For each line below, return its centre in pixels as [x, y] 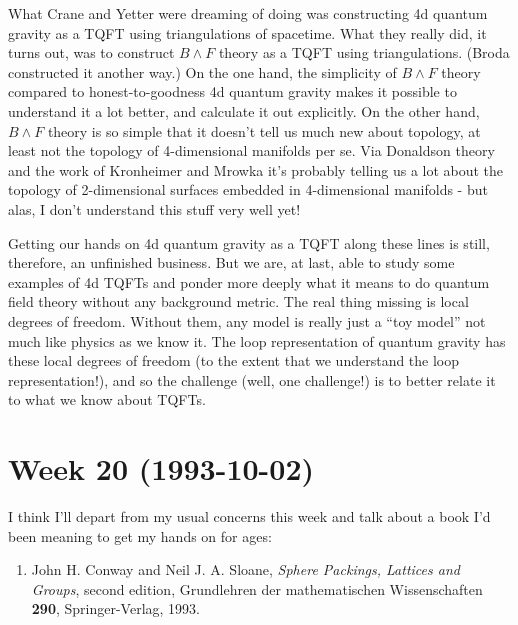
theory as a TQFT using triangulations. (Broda [364, 52]
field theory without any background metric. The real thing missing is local [238, 301]
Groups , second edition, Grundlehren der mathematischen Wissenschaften [257, 588]
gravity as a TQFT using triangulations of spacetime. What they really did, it [247, 32]
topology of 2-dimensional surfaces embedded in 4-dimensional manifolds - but [248, 189]
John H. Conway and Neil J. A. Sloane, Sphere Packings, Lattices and [245, 569]
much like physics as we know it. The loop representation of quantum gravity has [257, 340]
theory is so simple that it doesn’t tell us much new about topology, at [264, 130]
